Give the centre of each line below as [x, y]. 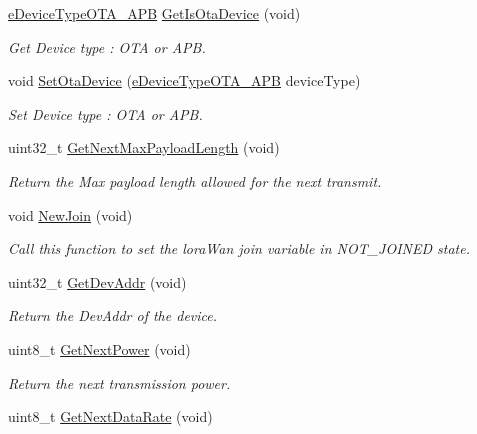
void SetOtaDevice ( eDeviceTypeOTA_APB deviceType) [184, 80]
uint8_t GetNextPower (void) [99, 348]
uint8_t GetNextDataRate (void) [110, 416]
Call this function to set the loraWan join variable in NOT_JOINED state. [239, 248]
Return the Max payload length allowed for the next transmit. [195, 180]
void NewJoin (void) [70, 214]
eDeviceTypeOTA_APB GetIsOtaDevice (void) [154, 13]
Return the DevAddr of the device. [113, 315]
